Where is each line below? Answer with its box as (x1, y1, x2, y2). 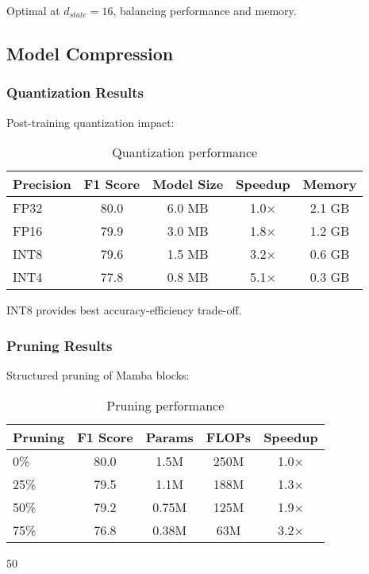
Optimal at (6, 2, 60, 18)
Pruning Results (6, 335, 113, 355)
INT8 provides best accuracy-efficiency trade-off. (6, 302, 242, 318)
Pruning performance (106, 395, 225, 414)
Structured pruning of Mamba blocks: (6, 367, 190, 383)
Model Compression (6, 40, 174, 65)
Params (145, 427, 194, 446)
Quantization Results (6, 83, 144, 102)
